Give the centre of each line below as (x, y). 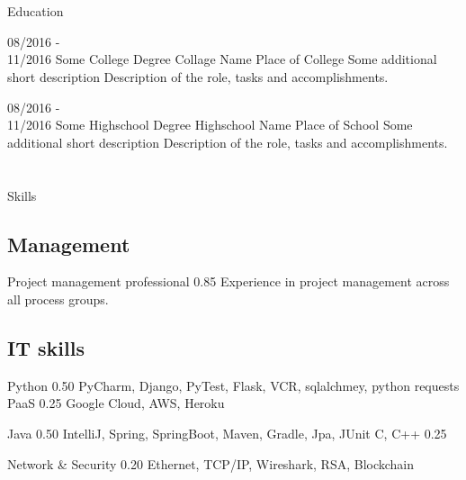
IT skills (46, 347)
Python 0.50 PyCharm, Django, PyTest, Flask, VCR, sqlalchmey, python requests (233, 385)
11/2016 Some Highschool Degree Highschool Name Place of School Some (210, 125)
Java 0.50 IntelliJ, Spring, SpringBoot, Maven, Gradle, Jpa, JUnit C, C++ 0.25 (227, 433)
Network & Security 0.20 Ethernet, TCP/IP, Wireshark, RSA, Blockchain (211, 463)
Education (36, 11)
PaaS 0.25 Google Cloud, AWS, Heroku (116, 403)
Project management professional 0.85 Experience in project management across (229, 281)
